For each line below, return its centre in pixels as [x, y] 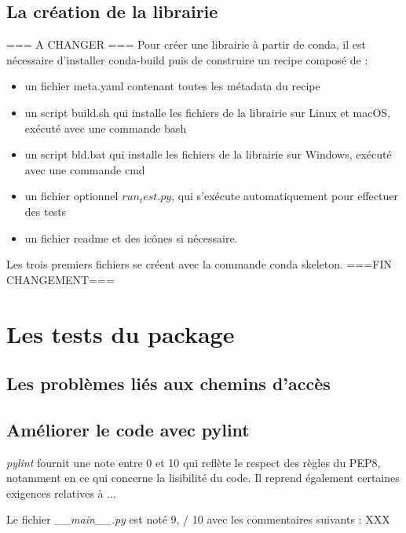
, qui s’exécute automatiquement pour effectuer [285, 196]
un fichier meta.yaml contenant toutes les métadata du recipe [172, 86]
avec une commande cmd [85, 169]
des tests [46, 211]
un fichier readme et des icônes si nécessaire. [131, 237]
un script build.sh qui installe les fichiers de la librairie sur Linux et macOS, [208, 112]
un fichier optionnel [71, 196]
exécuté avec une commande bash [106, 128]
